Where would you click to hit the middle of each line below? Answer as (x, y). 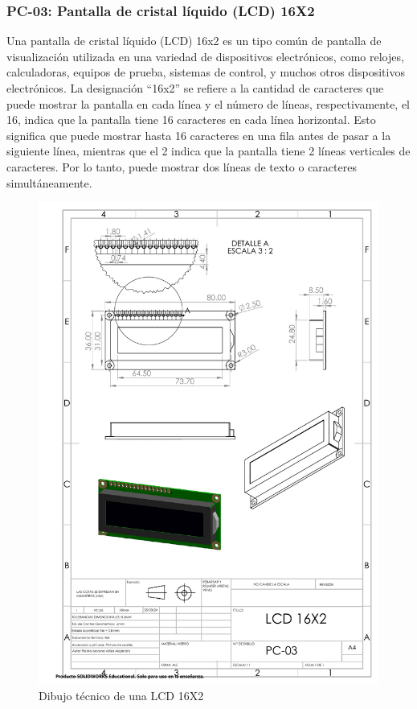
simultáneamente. (49, 182)
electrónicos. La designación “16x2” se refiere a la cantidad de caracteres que (195, 88)
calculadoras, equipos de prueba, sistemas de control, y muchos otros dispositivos (206, 72)
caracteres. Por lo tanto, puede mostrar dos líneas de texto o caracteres (182, 166)
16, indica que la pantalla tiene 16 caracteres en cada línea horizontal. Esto (191, 120)
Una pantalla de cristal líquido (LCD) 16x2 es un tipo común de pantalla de (194, 41)
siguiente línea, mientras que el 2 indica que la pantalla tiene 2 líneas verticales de (208, 151)
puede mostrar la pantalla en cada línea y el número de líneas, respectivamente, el (208, 103)
